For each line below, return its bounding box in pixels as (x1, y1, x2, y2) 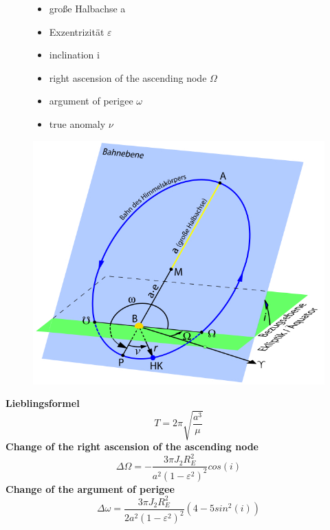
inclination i (49, 47, 100, 62)
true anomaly (49, 116, 106, 131)
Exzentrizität (49, 24, 104, 38)
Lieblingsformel (5, 396, 80, 410)
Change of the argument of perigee (5, 481, 175, 496)
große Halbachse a (49, 1, 126, 15)
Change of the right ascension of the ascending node (5, 439, 258, 454)
